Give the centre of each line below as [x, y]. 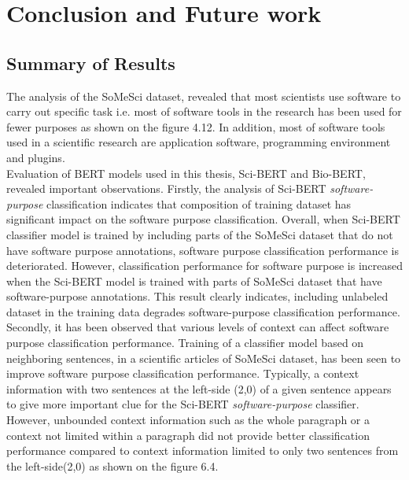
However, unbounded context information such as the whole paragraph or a [188, 420]
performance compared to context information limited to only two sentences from [203, 450]
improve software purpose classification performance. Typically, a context [183, 373]
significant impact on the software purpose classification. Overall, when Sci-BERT [203, 219]
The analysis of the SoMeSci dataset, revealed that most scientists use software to [204, 96]
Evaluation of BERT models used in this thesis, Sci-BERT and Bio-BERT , [186, 173]
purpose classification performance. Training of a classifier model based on [185, 343]
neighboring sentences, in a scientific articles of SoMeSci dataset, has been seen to [204, 358]
